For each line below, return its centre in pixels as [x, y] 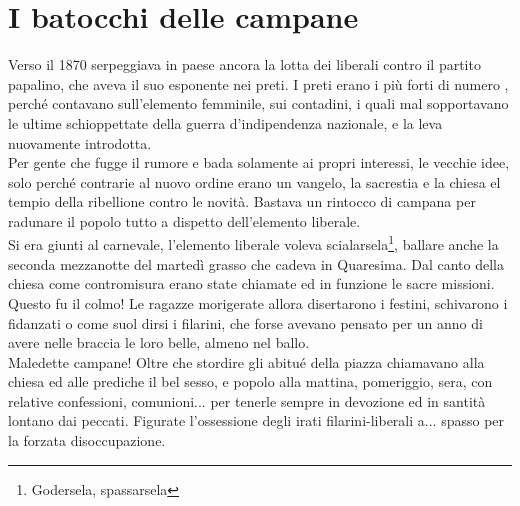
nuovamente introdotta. [80, 142]
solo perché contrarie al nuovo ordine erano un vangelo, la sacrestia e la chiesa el [254, 181]
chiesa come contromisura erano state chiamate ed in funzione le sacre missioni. [251, 283]
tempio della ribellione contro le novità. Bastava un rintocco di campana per [242, 201]
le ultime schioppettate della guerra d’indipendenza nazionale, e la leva [225, 122]
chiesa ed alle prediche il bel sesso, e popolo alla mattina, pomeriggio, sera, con [250, 381]
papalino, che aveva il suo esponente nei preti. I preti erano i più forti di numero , [258, 83]
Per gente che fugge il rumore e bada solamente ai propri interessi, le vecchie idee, [259, 162]
